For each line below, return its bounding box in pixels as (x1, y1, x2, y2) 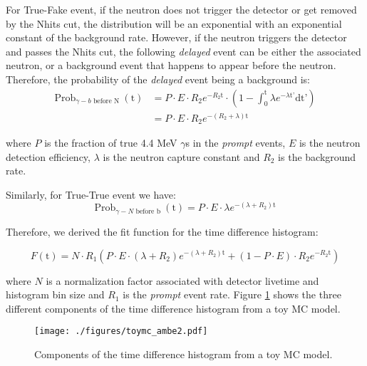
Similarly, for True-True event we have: (6, 187, 176, 202)
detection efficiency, (6, 149, 91, 164)
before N (93, 98, 120, 105)
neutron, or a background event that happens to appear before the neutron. (6, 58, 336, 73)
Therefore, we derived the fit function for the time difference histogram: (6, 224, 319, 239)
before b (135, 207, 161, 215)
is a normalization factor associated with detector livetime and (46, 273, 319, 288)
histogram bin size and (6, 287, 105, 302)
